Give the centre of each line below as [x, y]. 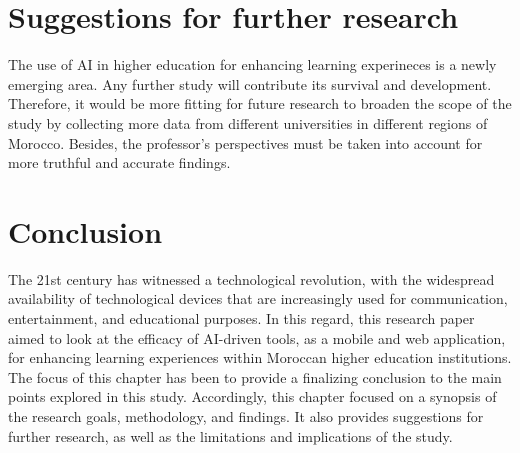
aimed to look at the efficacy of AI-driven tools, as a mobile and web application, [257, 337]
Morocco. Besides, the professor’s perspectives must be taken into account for [245, 142]
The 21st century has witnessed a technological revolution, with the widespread [251, 278]
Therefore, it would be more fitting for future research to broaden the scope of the [260, 103]
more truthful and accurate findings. [119, 162]
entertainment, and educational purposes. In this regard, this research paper [241, 318]
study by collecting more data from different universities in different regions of [248, 122]
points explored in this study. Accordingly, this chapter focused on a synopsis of [252, 396]
